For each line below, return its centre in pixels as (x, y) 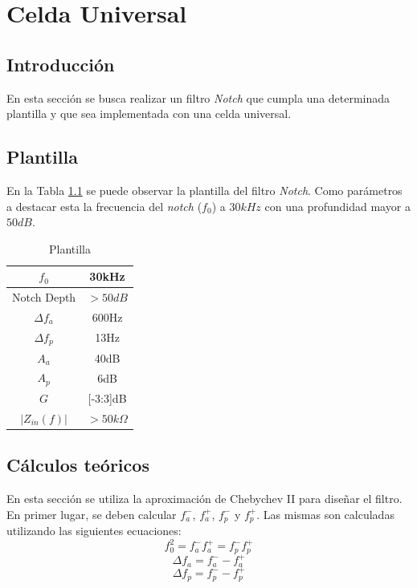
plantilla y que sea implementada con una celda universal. (149, 114)
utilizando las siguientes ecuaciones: (94, 531)
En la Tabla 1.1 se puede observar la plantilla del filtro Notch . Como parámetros (204, 190)
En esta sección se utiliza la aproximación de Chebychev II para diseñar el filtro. (204, 499)
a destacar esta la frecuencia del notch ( (104, 206)
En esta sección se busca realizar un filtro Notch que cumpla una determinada (198, 97)
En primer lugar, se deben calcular (92, 514)
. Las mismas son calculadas (325, 514)
